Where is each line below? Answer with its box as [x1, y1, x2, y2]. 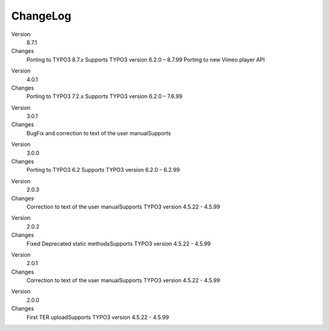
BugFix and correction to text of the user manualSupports [26, 129, 171, 137]
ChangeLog [11, 9, 71, 23]
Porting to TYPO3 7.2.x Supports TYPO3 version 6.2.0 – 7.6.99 [26, 93, 183, 100]
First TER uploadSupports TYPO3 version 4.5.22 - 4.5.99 [26, 313, 169, 321]
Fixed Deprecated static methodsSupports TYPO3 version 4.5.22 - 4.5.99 [26, 240, 211, 247]
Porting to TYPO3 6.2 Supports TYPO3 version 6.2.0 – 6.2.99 [26, 166, 180, 174]
